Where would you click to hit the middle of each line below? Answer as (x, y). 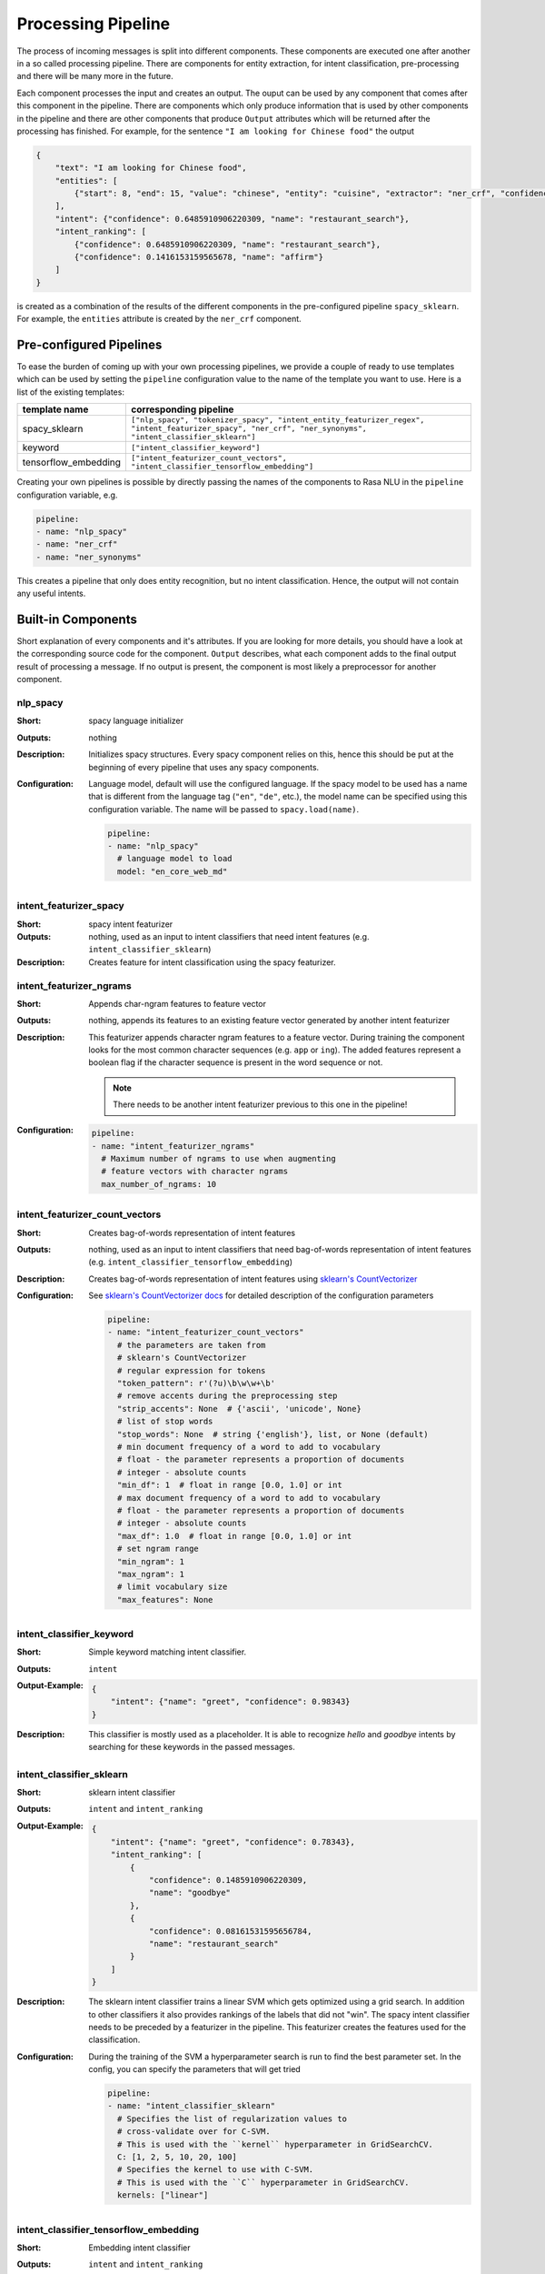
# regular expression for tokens (191, 1370)
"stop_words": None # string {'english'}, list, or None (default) (272, 1434)
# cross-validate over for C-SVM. (194, 2132)
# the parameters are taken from (191, 1345)
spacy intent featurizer (131, 924)
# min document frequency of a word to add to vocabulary (249, 1447)
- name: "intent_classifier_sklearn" (192, 2106)
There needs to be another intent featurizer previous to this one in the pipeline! (260, 1104)
